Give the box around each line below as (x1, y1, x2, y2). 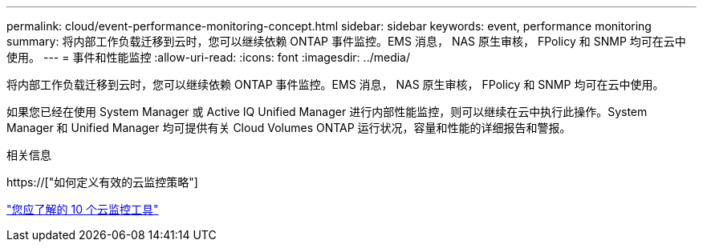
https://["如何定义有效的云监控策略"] (6, 175, 198, 189)
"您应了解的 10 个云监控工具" (6, 202, 159, 216)
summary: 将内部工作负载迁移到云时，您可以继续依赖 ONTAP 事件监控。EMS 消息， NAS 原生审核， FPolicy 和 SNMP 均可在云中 (6, 34, 686, 48)
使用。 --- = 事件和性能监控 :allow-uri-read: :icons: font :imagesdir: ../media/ (6, 50, 411, 64)
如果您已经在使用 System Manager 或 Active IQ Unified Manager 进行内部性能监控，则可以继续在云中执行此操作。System (6, 105, 648, 118)
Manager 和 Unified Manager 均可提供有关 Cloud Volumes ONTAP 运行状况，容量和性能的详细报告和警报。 (6, 121, 571, 134)
